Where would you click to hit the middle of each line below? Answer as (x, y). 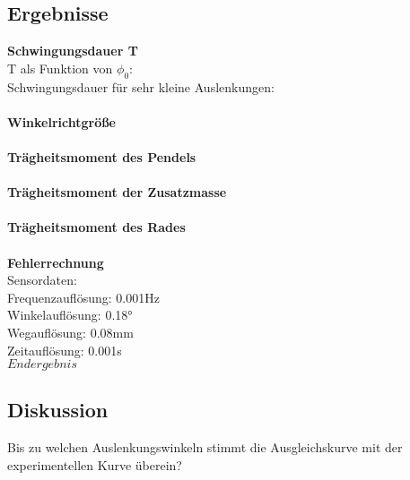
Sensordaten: (42, 280)
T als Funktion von (60, 68)
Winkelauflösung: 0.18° (70, 315)
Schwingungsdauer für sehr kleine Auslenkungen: (141, 86)
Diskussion (58, 410)
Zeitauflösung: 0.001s (65, 350)
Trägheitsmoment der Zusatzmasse (117, 192)
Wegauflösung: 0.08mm (70, 332)
